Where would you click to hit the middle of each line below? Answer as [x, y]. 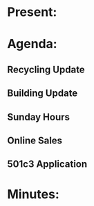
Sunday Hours [39, 117]
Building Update [43, 94]
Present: [32, 12]
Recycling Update [46, 69]
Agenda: [32, 44]
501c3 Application [47, 164]
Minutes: [34, 194]
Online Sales [35, 140]
